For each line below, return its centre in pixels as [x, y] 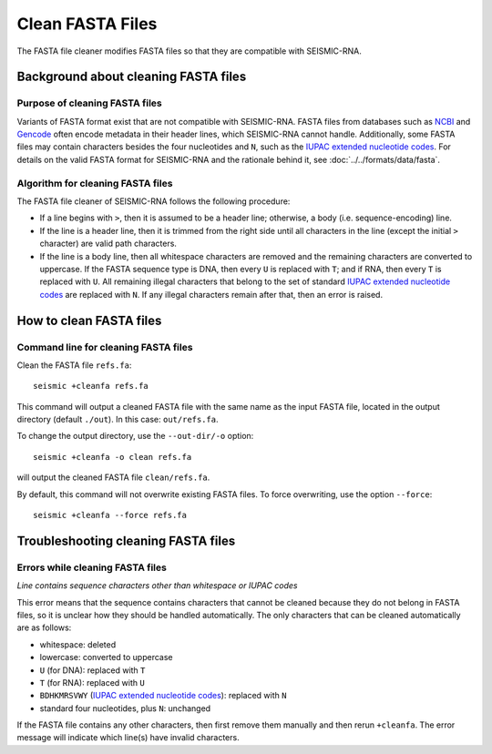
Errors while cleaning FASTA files [92, 567]
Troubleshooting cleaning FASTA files [126, 540]
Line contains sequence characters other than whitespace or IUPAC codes [157, 586]
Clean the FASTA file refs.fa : [74, 365]
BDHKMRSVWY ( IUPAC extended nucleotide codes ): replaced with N [163, 696]
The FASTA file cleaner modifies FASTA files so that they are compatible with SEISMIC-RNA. [189, 51]
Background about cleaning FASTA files [132, 77]
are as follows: [44, 627]
